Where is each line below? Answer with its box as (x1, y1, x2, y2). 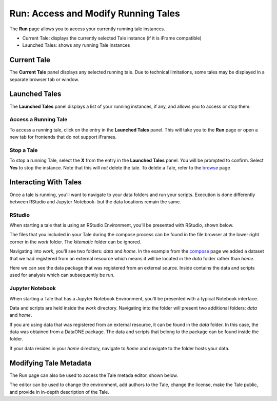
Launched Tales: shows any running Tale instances (22, 42, 130, 48)
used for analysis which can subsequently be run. (9, 272, 115, 278)
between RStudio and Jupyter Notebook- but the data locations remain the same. (9, 198, 182, 205)
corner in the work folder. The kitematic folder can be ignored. (9, 239, 142, 245)
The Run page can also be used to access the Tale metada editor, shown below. (9, 372, 179, 378)
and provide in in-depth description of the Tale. (9, 389, 110, 395)
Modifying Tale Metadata (9, 358, 92, 367)
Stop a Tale (9, 146, 38, 154)
